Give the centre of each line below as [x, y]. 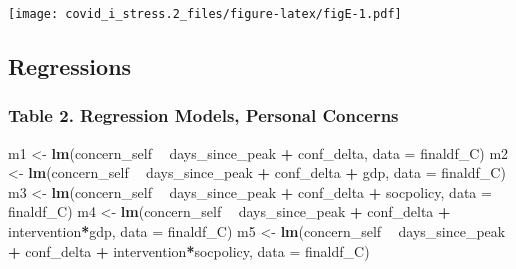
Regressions [70, 66]
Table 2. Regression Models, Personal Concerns [203, 115]
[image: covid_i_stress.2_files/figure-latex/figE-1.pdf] [205, 14]
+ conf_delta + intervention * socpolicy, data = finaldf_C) [189, 250]
